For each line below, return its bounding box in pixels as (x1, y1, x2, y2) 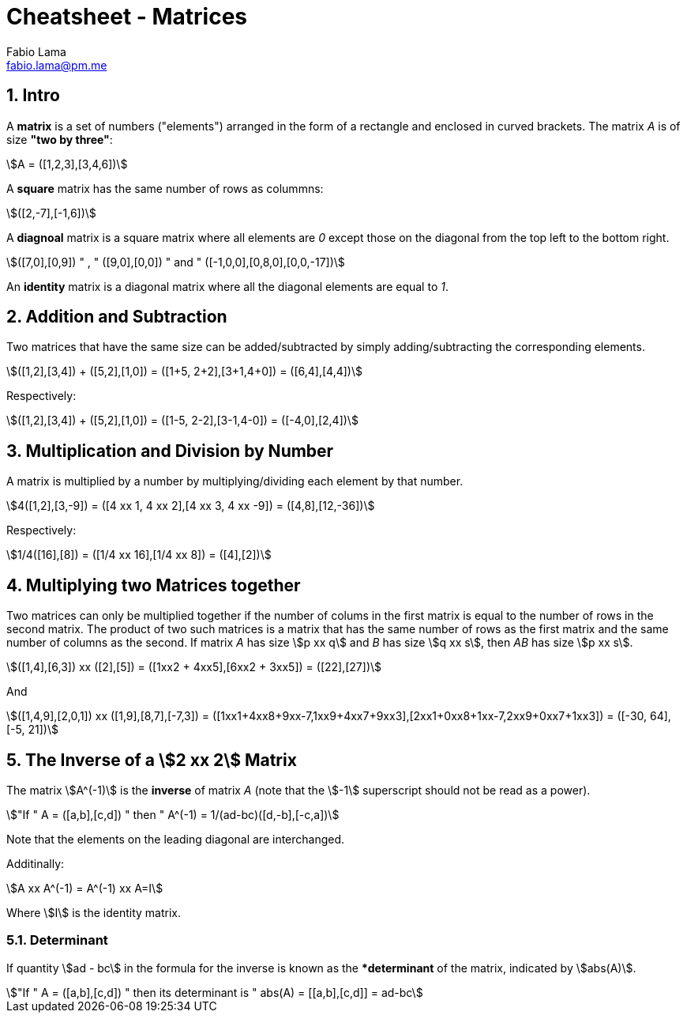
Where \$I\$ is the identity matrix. (6, 905, 182, 919)
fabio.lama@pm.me (6, 58, 107, 72)
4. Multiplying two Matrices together (6, 575, 301, 595)
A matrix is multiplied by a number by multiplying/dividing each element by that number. (6, 474, 464, 489)
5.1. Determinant (6, 932, 108, 949)
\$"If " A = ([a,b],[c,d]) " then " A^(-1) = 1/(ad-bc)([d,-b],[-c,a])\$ (6, 807, 340, 821)
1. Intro (6, 85, 60, 106)
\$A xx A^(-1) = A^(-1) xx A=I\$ (6, 881, 163, 895)
